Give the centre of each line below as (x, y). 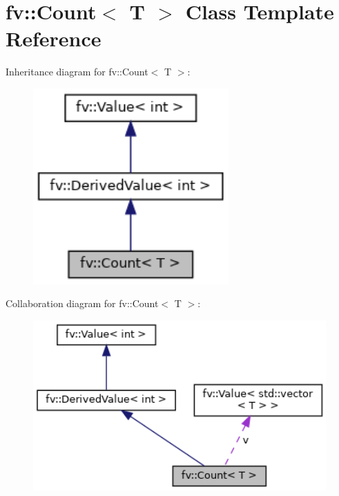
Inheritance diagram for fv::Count (77, 72)
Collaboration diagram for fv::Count (82, 303)
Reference (54, 38)
